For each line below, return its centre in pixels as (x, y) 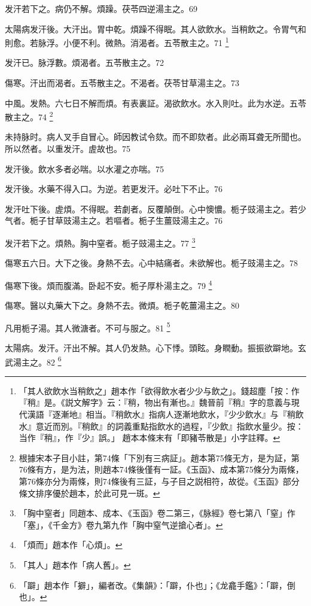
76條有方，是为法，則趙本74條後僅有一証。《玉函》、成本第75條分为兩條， (161, 469)
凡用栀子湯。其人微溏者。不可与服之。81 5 (88, 327)
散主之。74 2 (29, 116)
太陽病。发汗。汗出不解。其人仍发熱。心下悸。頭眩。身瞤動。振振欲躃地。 (151, 347)
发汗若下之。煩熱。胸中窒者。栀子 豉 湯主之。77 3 (100, 242)
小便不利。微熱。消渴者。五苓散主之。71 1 (146, 42)
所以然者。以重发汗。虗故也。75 (68, 149)
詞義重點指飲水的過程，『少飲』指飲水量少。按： (209, 426)
